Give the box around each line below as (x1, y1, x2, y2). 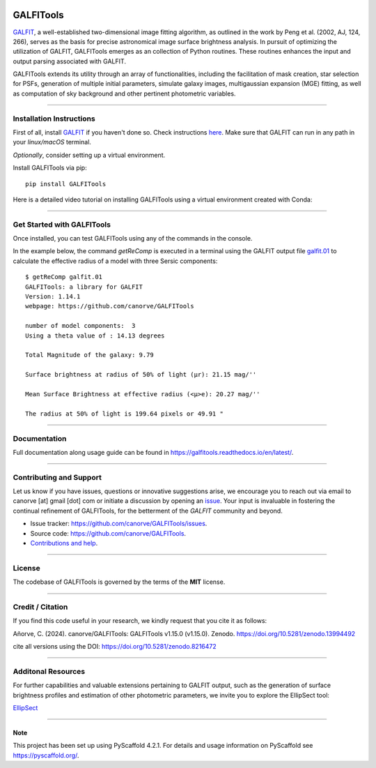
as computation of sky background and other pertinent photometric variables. (13, 89, 236, 98)
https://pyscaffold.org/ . (13, 751, 79, 760)
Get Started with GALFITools (13, 220, 111, 229)
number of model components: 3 (25, 322, 136, 330)
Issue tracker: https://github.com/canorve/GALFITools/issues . (30, 520, 207, 528)
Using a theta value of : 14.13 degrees (25, 331, 165, 340)
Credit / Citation (13, 602, 68, 612)
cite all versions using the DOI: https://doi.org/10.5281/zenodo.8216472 (13, 642, 217, 651)
